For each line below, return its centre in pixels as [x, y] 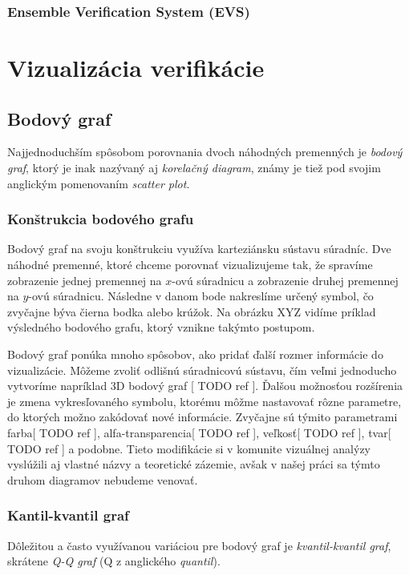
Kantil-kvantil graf [68, 515]
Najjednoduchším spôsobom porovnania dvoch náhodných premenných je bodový [205, 152]
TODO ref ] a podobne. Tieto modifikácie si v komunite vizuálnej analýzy [189, 448]
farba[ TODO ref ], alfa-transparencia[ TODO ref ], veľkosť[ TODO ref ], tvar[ [199, 432]
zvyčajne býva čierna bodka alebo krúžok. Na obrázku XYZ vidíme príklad [192, 311]
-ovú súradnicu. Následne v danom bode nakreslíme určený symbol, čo [201, 296]
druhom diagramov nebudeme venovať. [103, 479]
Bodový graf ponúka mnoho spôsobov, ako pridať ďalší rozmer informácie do [195, 354]
